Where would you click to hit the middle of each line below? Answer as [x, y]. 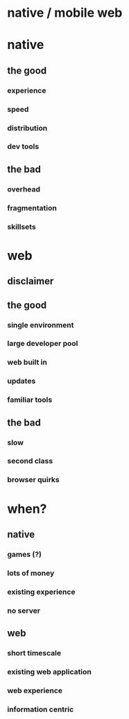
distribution [27, 128]
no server [24, 611]
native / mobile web [65, 13]
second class [30, 461]
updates [21, 381]
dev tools [23, 147]
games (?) [25, 554]
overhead [24, 189]
